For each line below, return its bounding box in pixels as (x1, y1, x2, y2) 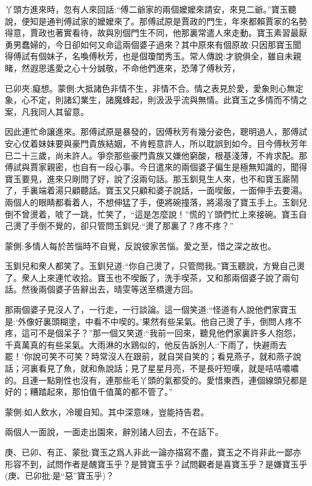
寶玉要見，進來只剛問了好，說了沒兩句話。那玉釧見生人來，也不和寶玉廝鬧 (5, 172, 299, 185)
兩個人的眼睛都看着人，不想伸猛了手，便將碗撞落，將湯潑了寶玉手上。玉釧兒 (5, 195, 307, 208)
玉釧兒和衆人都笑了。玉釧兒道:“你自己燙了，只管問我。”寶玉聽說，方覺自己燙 (5, 259, 305, 272)
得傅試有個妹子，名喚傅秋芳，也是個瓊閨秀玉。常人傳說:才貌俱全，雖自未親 (5, 50, 301, 62)
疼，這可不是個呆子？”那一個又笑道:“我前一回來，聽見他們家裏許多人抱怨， (5, 327, 301, 339)
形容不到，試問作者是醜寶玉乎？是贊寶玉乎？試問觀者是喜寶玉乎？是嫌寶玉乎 (5, 457, 307, 470)
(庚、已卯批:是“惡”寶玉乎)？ (5, 469, 114, 482)
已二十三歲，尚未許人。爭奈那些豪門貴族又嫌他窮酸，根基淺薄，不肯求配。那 (5, 149, 307, 161)
